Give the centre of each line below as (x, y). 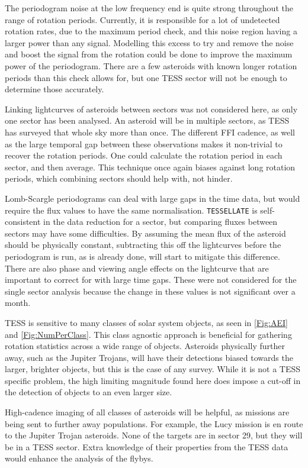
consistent (23, 222)
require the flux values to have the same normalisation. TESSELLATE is (131, 210)
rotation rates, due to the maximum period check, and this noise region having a (151, 31)
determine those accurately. (54, 89)
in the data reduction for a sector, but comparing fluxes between (161, 222)
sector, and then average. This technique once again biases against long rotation (150, 167)
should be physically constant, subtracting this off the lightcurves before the (143, 245)
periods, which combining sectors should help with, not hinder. (119, 178)
